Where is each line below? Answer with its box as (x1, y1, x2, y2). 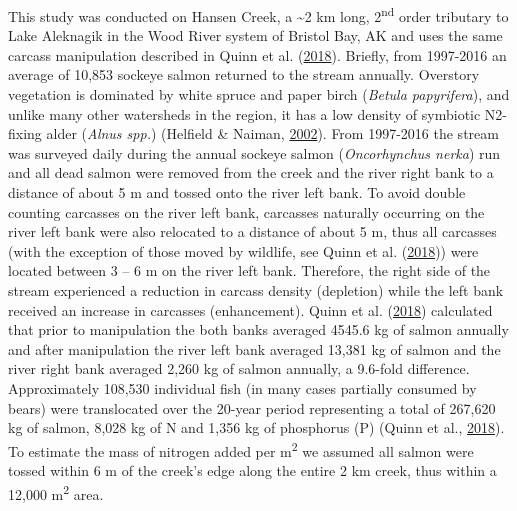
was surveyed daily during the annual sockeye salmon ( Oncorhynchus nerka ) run (8, 142, 501, 163)
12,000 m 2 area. (8, 480, 104, 504)
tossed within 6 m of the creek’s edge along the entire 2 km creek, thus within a (8, 459, 497, 480)
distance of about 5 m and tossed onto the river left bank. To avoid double (8, 182, 466, 202)
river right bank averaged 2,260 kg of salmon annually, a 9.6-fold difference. (8, 358, 470, 379)
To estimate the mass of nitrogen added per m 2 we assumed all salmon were (8, 437, 474, 461)
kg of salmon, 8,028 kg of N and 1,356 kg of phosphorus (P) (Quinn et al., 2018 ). (8, 417, 505, 438)
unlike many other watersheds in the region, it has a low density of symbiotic (8, 103, 481, 124)
